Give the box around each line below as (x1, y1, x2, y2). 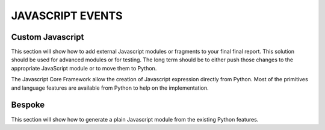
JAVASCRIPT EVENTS (11, 9, 123, 22)
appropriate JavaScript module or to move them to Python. (11, 64, 157, 72)
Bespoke (11, 100, 45, 110)
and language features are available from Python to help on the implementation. (11, 84, 209, 91)
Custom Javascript (11, 32, 84, 42)
